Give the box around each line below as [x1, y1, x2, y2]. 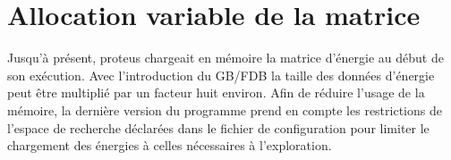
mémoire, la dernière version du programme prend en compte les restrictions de [7, 100, 442, 119]
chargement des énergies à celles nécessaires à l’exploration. [7, 136, 332, 155]
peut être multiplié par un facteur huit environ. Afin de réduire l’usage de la [7, 83, 425, 102]
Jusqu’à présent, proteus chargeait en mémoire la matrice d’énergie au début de [7, 48, 444, 67]
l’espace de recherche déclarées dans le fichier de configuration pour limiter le [7, 118, 430, 137]
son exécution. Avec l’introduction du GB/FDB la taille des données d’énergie [7, 65, 435, 84]
